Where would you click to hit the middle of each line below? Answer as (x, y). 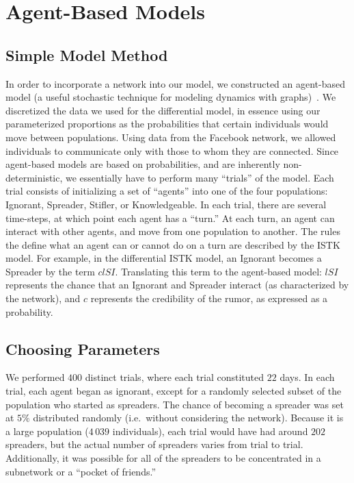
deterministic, (34, 177)
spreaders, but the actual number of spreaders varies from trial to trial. (154, 444)
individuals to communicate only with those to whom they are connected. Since (172, 150)
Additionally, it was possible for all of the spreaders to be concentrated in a (163, 458)
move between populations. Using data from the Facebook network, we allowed (171, 137)
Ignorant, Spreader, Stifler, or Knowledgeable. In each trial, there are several (166, 204)
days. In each (307, 377)
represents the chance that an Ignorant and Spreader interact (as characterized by (177, 285)
